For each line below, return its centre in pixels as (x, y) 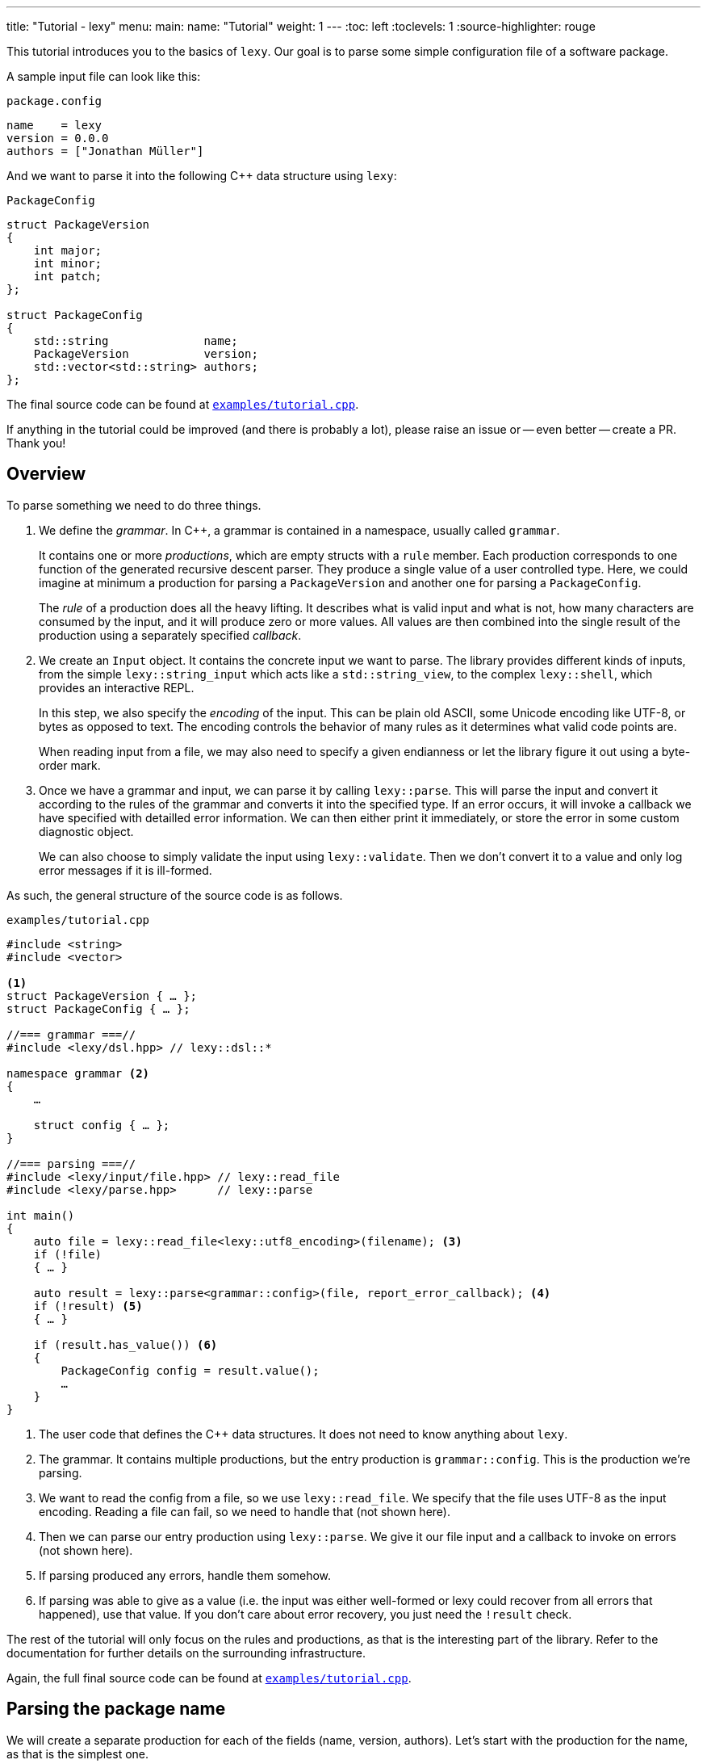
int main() (41, 1215)
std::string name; (136, 341)
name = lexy (54, 125)
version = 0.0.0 (58, 138)
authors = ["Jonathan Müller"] (105, 151)
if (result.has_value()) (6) (126, 1344)
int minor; (68, 263)
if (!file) (68, 1254)
